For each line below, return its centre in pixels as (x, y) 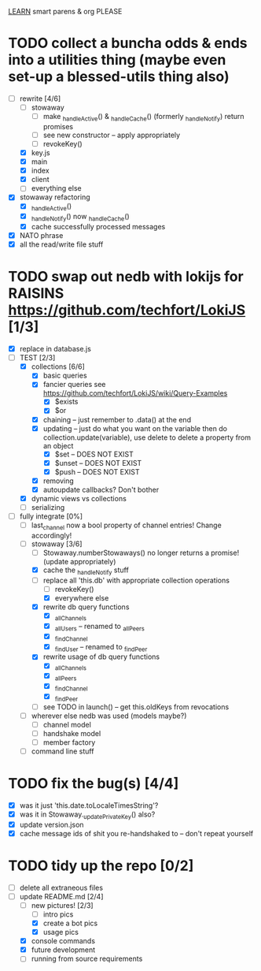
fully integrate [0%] (51, 516)
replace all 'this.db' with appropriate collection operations (136, 580)
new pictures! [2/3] (62, 905)
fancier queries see (74, 385)
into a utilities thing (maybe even (117, 60)
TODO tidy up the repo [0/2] (101, 866)
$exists (66, 402)
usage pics (61, 932)
